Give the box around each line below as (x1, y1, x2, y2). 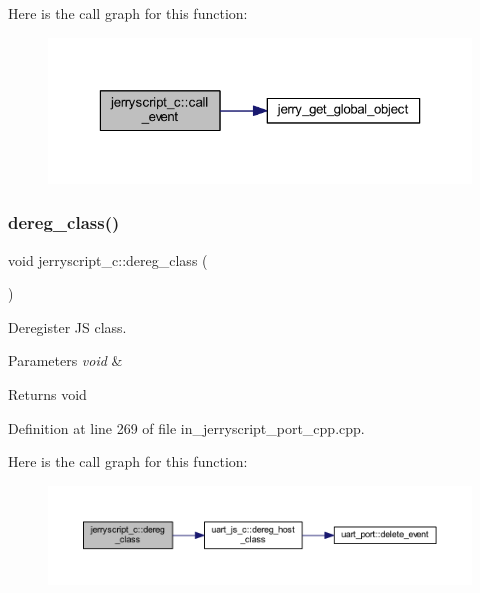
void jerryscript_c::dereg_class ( (8, 249, 208, 270)
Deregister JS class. (8, 316, 127, 337)
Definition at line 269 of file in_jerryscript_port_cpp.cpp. (8, 417, 365, 438)
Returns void (8, 383, 87, 404)
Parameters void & (8, 350, 123, 371)
